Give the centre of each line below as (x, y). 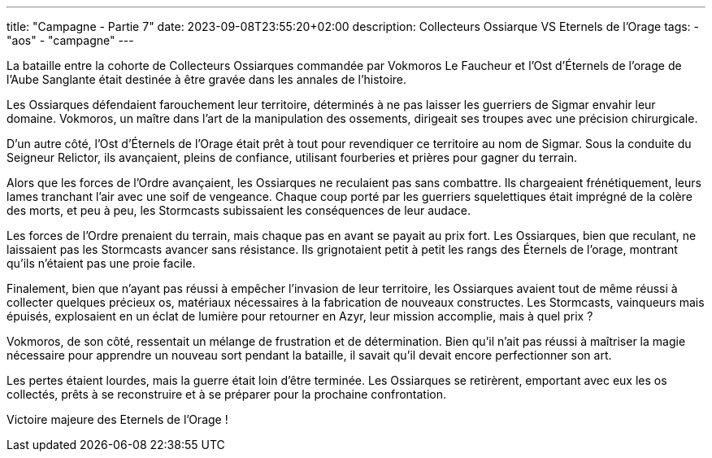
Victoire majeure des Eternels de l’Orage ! (117, 419)
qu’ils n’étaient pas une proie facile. (101, 263)
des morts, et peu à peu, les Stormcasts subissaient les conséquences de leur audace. (239, 210)
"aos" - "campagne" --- (70, 40)
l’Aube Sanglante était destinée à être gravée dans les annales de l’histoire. (207, 79)
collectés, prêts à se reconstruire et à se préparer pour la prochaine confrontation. (227, 394)
